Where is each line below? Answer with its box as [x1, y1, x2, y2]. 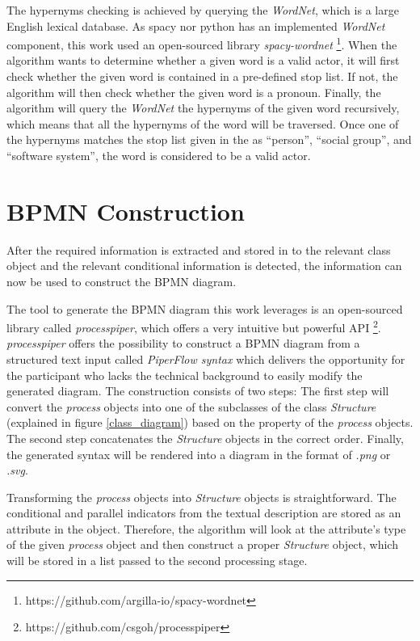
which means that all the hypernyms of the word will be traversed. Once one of [6, 115, 399, 132]
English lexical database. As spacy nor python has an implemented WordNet [6, 17, 385, 34]
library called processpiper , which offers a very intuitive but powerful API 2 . [6, 317, 381, 335]
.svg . [6, 462, 28, 479]
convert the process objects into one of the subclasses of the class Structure [6, 398, 376, 415]
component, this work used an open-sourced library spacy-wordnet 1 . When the [6, 34, 397, 53]
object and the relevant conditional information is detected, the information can [6, 257, 402, 274]
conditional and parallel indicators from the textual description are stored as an [6, 504, 401, 521]
